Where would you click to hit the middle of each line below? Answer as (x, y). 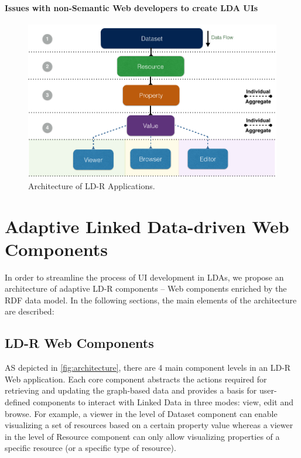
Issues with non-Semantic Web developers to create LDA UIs (131, 7)
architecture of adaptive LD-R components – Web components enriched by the (146, 288)
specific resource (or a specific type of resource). (90, 448)
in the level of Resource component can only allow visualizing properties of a (142, 436)
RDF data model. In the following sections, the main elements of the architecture (151, 300)
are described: (30, 311)
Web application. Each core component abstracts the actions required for (136, 379)
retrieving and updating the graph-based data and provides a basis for (131, 390)
